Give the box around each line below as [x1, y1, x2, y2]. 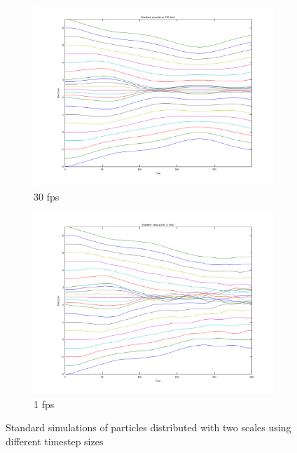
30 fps [34, 189, 60, 203]
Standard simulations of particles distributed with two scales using [6, 420, 291, 435]
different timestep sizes [6, 433, 104, 448]
